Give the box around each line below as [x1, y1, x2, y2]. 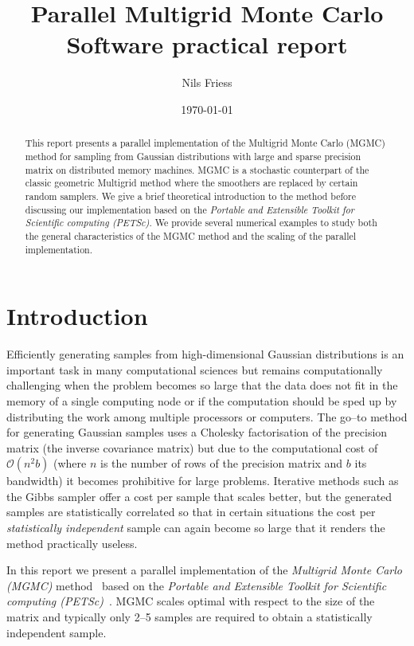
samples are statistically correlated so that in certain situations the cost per [6, 503, 376, 520]
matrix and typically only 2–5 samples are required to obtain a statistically [6, 609, 373, 625]
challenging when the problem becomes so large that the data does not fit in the [6, 377, 398, 393]
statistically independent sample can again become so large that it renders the [6, 519, 385, 536]
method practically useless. [6, 534, 138, 551]
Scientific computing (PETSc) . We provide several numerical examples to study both [25, 216, 377, 229]
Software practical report [66, 28, 348, 61]
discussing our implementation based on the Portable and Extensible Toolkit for [25, 202, 354, 216]
